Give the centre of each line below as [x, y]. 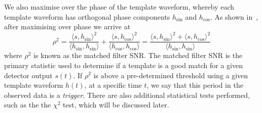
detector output [28, 75]
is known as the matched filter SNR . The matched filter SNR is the [138, 55]
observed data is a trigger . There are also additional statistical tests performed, [127, 95]
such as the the [28, 105]
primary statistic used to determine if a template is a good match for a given [123, 65]
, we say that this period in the [195, 85]
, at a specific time [113, 85]
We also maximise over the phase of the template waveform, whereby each [119, 7]
